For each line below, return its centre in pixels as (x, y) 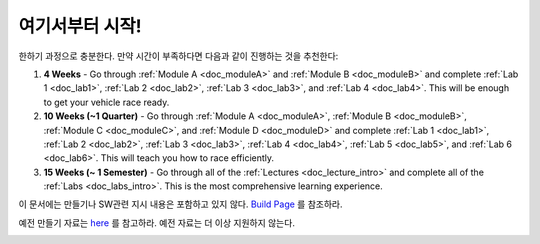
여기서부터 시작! (80, 26)
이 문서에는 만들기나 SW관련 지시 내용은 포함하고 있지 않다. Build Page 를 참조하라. (180, 204)
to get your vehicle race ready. (106, 102)
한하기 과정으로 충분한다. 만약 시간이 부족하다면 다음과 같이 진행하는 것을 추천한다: (178, 56)
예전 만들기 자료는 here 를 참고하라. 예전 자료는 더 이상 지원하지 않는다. (156, 222)
